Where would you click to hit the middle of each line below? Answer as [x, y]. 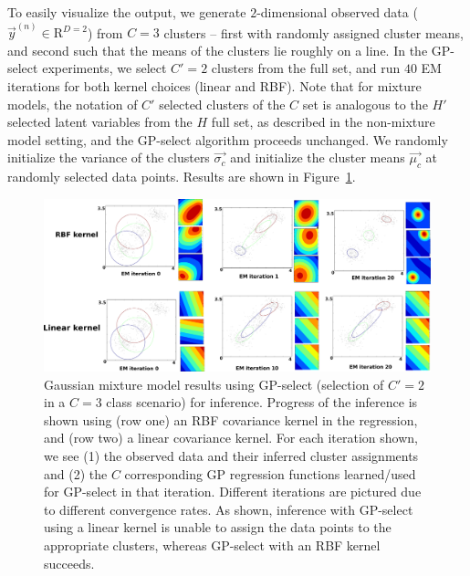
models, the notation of [73, 104]
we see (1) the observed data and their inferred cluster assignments [231, 455]
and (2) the [76, 473]
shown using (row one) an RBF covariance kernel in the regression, [231, 419]
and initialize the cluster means [318, 157]
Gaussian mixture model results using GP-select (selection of [214, 384]
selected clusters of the [222, 104]
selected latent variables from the [100, 122]
